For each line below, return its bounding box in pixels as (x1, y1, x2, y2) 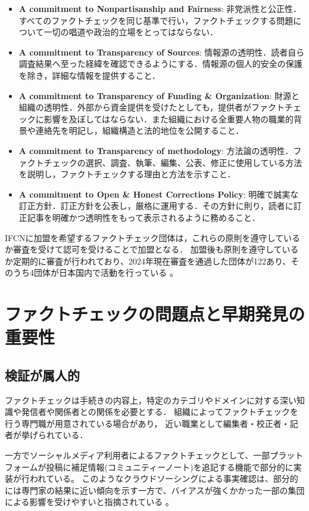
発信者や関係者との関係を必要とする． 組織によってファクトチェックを (21, 405, 298, 418)
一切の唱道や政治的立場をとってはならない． (43, 26, 218, 38)
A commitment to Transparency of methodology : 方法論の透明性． (18, 144, 294, 156)
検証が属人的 (5, 365, 80, 384)
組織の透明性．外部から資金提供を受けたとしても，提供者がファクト (18, 101, 285, 113)
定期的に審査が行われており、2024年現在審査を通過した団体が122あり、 (13, 254, 291, 267)
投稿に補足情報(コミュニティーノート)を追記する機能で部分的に (46, 460, 294, 473)
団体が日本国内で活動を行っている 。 (33, 266, 178, 279)
